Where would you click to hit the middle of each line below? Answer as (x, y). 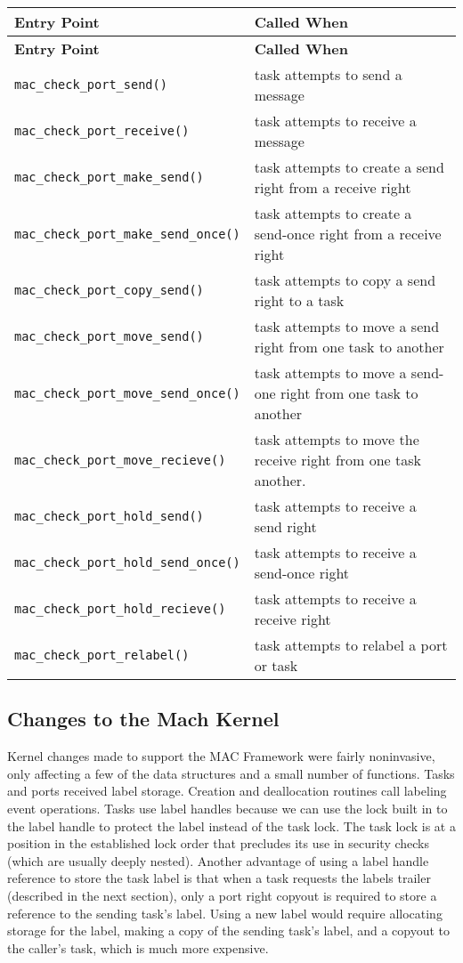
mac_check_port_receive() (102, 131)
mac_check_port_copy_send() (109, 290)
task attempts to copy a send (345, 280)
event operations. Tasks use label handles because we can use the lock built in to (227, 808)
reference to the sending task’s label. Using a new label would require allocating (225, 913)
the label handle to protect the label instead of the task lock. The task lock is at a (231, 825)
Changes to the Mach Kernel (143, 719)
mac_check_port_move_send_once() (127, 393)
